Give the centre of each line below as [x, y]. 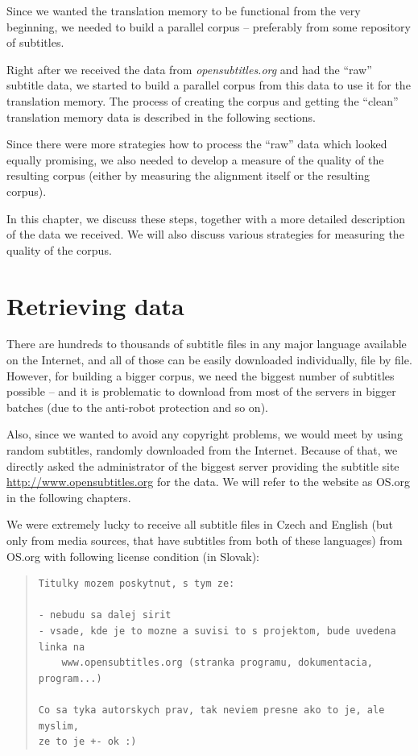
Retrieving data [95, 305]
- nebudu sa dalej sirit [105, 615]
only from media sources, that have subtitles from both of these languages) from [205, 540]
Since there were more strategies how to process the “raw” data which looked [197, 144]
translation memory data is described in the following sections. [161, 116]
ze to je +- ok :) [87, 742]
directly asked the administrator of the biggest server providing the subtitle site [203, 465]
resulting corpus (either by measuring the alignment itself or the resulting [188, 175]
